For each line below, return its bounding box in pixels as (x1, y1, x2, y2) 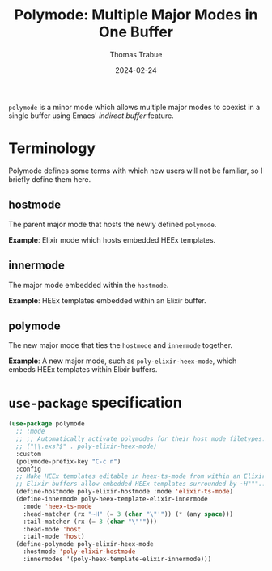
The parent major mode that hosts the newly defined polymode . (8, 219, 217, 229)
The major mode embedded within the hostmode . (8, 280, 169, 290)
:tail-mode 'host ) (23, 532, 85, 541)
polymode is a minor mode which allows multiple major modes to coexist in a (8, 102, 261, 112)
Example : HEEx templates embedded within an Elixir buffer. (8, 295, 206, 305)
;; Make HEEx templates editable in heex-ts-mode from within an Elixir (15, 472, 266, 480)
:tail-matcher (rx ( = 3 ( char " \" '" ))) (23, 518, 158, 526)
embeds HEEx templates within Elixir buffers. (8, 365, 158, 374)
